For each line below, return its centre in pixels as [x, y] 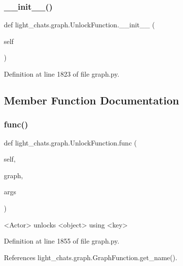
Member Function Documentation [92, 100]
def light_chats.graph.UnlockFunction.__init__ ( [80, 25]
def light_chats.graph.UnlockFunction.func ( [71, 142]
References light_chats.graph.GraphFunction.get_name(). [91, 257]
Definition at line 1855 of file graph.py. [62, 241]
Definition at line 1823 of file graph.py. [62, 74]
